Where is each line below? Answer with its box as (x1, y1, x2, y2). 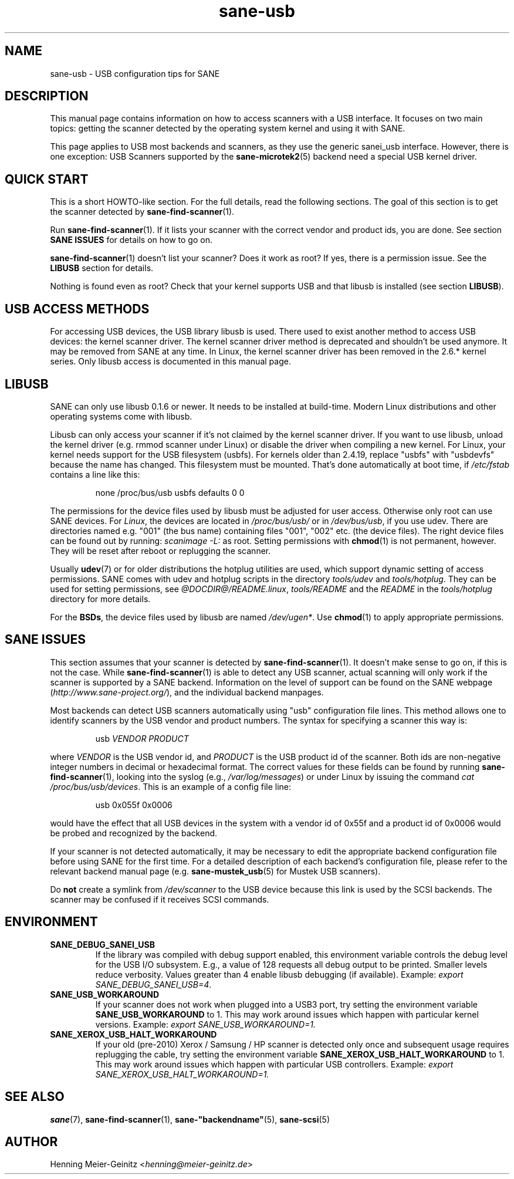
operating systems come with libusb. (50, 411, 192, 421)
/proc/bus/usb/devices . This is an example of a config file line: (50, 781, 292, 792)
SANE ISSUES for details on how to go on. (50, 235, 212, 245)
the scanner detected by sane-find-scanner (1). (50, 207, 235, 217)
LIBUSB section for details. (50, 263, 154, 273)
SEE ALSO (5, 1089, 65, 1104)
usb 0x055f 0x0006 (95, 799, 173, 810)
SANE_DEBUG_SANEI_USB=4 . (95, 979, 212, 989)
